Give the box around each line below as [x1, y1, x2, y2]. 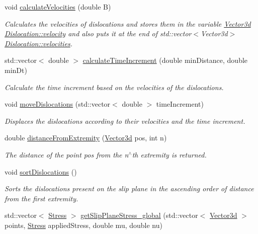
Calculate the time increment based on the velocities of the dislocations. [5, 82, 224, 92]
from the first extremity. [5, 193, 78, 203]
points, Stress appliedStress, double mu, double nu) [5, 219, 162, 230]
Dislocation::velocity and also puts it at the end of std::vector [5, 28, 192, 39]
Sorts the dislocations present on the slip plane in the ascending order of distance [5, 183, 254, 194]
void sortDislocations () [5, 166, 77, 177]
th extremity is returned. [132, 149, 207, 160]
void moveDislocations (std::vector [5, 99, 111, 109]
